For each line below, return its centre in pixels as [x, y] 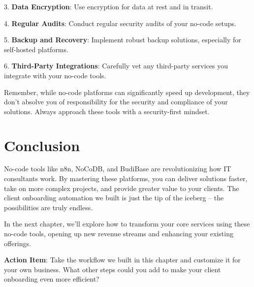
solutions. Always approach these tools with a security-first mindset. [107, 111]
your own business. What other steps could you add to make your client [112, 269]
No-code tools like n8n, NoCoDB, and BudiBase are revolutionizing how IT [118, 169]
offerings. [17, 243]
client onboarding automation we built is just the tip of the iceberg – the [114, 198]
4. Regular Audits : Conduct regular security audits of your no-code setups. [120, 23]
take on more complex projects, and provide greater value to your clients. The [122, 188]
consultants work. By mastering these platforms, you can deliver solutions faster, [126, 178]
